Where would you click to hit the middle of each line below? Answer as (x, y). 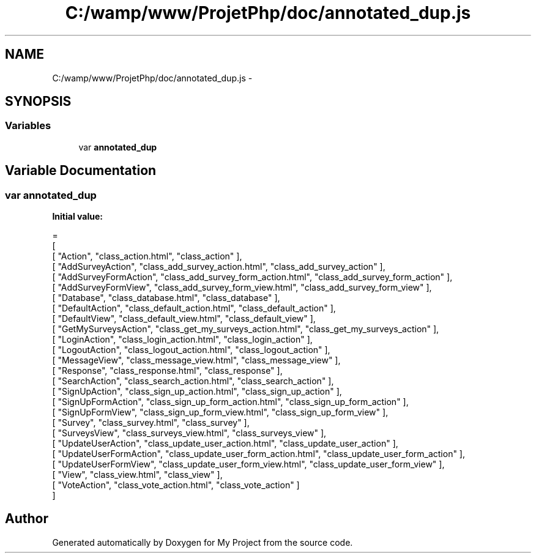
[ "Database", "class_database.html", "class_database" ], (166, 298)
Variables (28, 126)
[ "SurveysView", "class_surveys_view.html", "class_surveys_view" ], (189, 433)
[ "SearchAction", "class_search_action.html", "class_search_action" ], (193, 381)
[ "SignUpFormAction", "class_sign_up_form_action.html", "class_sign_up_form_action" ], (230, 402)
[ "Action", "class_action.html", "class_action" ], (147, 256)
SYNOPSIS (38, 102)
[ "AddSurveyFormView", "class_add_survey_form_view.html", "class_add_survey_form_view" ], (242, 288)
